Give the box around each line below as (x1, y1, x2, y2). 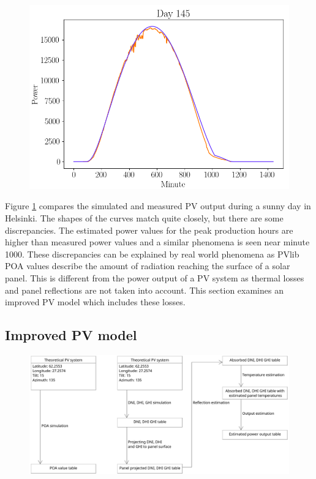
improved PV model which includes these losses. (5, 295, 186, 308)
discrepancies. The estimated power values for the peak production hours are (5, 223, 293, 236)
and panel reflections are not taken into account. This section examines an (5, 283, 284, 296)
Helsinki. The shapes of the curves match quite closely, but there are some (5, 211, 284, 224)
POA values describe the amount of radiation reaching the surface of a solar (5, 259, 290, 272)
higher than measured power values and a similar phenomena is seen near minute (5, 236, 310, 248)
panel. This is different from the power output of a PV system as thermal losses (5, 271, 304, 284)
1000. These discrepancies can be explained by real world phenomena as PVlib (5, 247, 299, 260)
